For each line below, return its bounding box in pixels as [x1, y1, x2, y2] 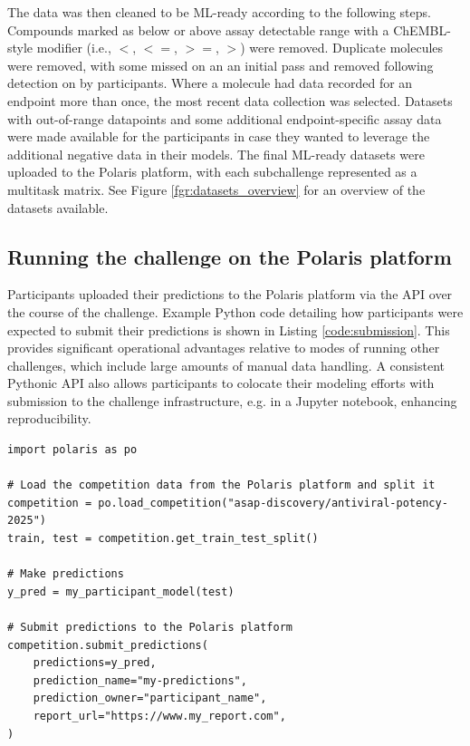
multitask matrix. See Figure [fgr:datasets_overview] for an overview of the [7, 179, 426, 199]
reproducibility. [7, 409, 91, 428]
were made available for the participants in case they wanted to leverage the [7, 127, 430, 146]
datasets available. [7, 198, 109, 217]
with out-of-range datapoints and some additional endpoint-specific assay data [7, 109, 442, 128]
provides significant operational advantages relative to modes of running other [7, 338, 440, 357]
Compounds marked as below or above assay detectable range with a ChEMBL [7, 20, 447, 39]
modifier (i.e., [36, 38, 111, 57]
